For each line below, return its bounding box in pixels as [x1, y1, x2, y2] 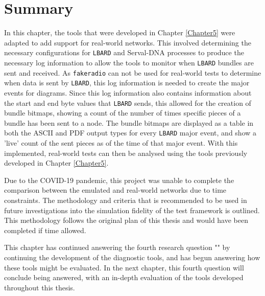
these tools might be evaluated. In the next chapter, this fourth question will [4, 262, 244, 272]
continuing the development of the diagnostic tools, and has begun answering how [4, 252, 260, 262]
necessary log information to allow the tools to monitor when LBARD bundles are [4, 57, 254, 67]
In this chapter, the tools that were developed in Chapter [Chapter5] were [4, 27, 235, 38]
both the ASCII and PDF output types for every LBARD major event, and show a [4, 127, 257, 138]
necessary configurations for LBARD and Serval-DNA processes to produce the [4, 47, 244, 58]
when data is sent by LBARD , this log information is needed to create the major [4, 77, 250, 88]
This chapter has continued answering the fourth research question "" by [4, 242, 230, 253]
